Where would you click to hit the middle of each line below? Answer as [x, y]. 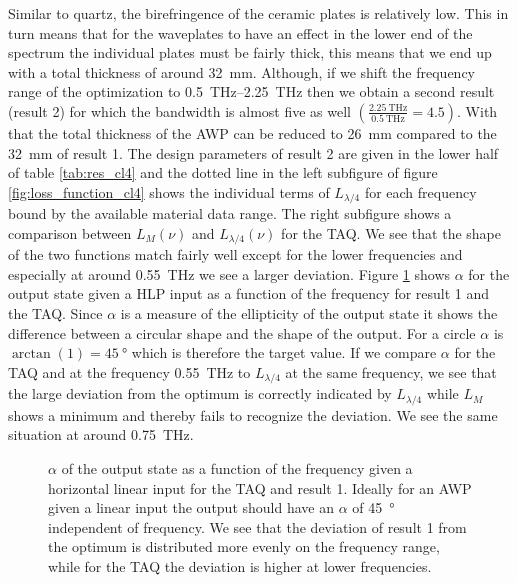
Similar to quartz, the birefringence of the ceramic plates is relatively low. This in [258, 13]
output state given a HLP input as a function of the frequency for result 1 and [249, 293]
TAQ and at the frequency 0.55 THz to [129, 371]
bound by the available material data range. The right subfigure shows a [230, 213]
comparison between [70, 232]
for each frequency [420, 191]
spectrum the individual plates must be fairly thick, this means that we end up [250, 52]
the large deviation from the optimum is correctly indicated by [200, 393]
